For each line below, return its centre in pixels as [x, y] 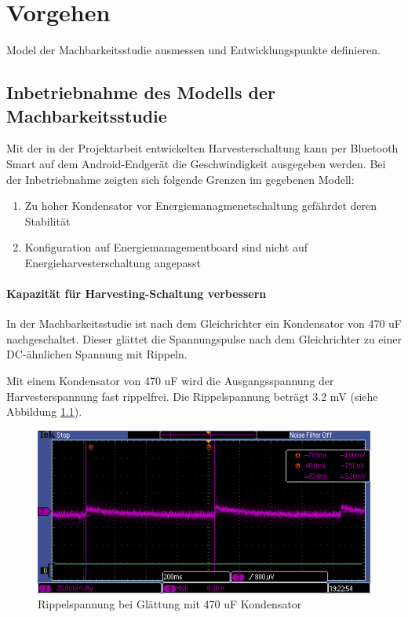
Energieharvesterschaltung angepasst [113, 262]
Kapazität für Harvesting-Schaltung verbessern [137, 294]
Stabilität [47, 220]
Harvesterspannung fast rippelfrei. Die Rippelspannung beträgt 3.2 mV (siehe [192, 396]
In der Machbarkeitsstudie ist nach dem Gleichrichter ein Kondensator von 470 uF [204, 323]
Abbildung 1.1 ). [44, 411]
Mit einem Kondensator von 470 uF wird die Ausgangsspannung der [170, 381]
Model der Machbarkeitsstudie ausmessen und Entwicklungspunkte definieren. [193, 50]
